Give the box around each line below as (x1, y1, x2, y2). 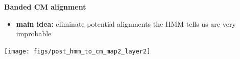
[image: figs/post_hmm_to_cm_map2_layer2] (4, 47, 151, 55)
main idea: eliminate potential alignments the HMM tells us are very (16, 18, 236, 29)
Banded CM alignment (4, 2, 86, 12)
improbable (16, 28, 52, 39)
